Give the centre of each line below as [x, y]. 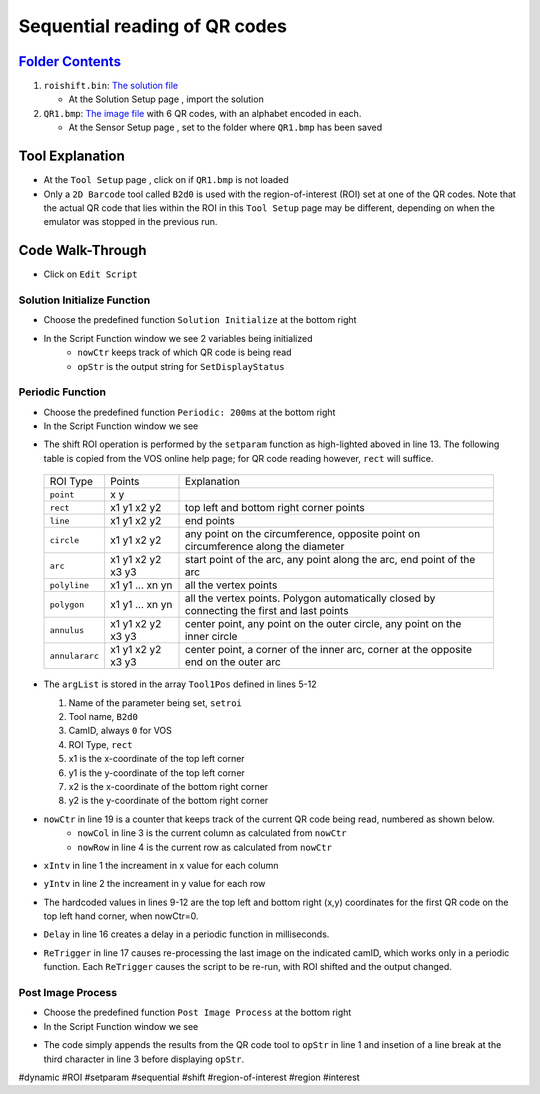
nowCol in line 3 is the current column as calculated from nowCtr [212, 833]
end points [210, 521]
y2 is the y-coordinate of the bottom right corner [168, 801]
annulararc [74, 655]
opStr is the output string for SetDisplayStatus [181, 366]
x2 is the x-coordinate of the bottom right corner [168, 786]
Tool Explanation [71, 156]
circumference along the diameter [265, 547]
